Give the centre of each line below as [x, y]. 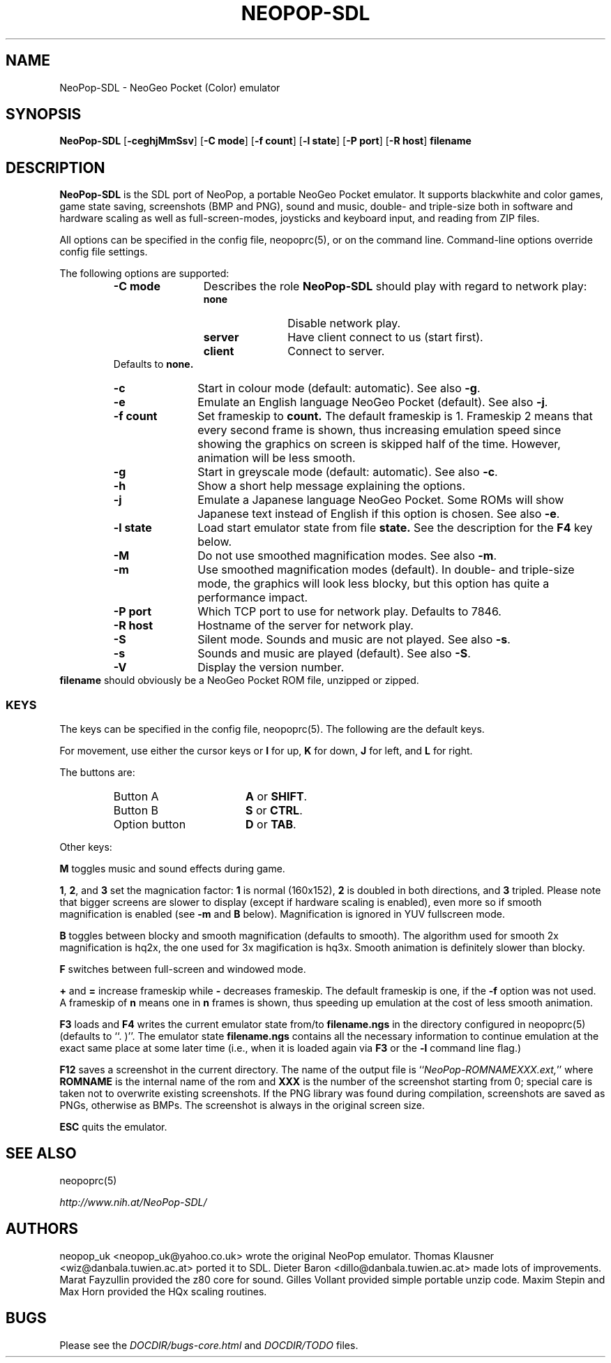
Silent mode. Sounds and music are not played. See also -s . [354, 640]
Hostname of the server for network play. [305, 626]
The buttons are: [97, 773]
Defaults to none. [153, 364]
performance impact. [253, 598]
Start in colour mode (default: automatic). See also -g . [339, 388]
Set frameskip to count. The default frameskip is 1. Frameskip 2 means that [395, 416]
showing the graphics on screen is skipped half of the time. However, [379, 444]
